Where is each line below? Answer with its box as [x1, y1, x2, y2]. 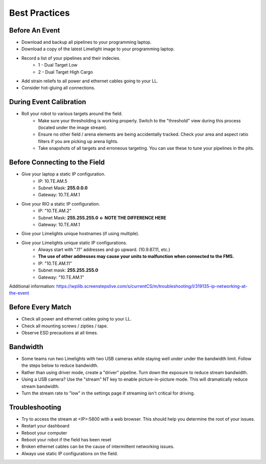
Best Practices [9, 7, 70, 18]
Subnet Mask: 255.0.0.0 [38, 185, 88, 191]
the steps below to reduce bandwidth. [21, 362, 99, 368]
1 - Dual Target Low [38, 62, 78, 68]
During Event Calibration [9, 98, 86, 106]
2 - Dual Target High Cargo [38, 69, 93, 75]
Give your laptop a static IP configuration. [21, 171, 106, 177]
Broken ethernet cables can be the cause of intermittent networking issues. [21, 444, 175, 450]
